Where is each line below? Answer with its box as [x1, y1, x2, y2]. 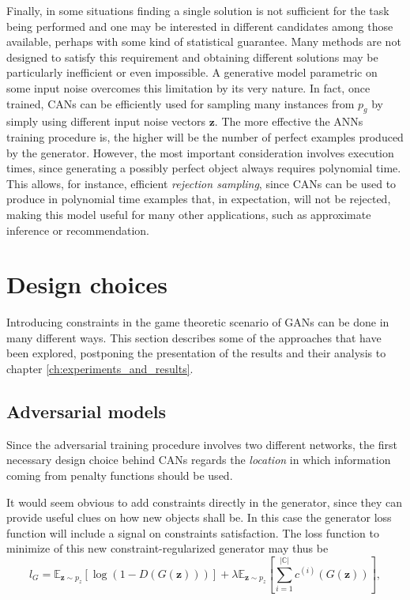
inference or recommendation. [6, 221, 149, 238]
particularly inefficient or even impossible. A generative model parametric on [6, 64, 378, 81]
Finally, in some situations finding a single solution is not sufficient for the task [6, 2, 389, 18]
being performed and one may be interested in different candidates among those [6, 17, 393, 34]
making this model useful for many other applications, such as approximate [6, 206, 371, 222]
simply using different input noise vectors [6, 113, 205, 130]
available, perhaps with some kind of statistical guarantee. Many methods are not [6, 33, 401, 50]
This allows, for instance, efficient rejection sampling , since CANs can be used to [6, 175, 397, 191]
